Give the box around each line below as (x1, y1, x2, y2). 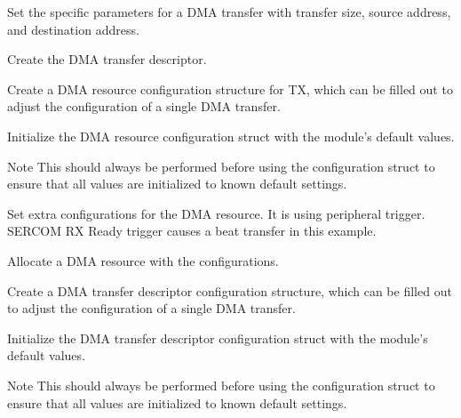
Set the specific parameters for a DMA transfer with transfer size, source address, (7, 3, 451, 20)
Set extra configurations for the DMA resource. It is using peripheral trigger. (7, 204, 425, 222)
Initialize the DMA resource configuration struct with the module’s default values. (7, 126, 455, 145)
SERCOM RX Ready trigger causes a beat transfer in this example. (7, 221, 377, 240)
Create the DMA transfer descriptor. (7, 50, 207, 68)
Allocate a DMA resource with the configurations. (7, 251, 279, 269)
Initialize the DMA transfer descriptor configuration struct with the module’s (7, 328, 428, 347)
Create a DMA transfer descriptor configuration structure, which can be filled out (7, 281, 452, 300)
